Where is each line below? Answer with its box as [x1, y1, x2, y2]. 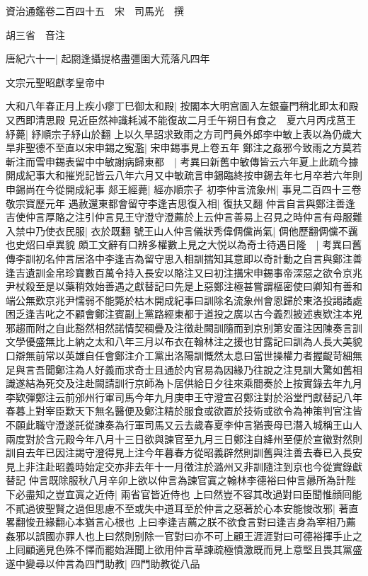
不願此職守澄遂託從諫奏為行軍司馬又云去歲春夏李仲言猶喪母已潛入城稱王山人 [6, 417, 362, 432]
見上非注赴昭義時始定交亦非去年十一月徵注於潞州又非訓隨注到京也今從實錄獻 [6, 459, 362, 473]
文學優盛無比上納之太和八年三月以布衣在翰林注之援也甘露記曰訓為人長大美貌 [6, 334, 362, 349]
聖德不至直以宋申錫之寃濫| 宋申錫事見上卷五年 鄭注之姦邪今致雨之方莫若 [25, 140, 362, 155]
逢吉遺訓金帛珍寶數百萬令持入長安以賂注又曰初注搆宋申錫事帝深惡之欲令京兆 [6, 265, 362, 280]
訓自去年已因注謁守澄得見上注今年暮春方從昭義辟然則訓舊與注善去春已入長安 [6, 445, 362, 460]
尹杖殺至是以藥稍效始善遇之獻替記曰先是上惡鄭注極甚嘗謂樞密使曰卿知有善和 [6, 279, 362, 294]
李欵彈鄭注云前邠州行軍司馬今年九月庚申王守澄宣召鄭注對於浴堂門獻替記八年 [6, 389, 362, 404]
